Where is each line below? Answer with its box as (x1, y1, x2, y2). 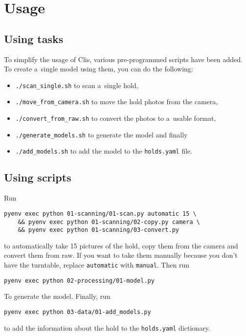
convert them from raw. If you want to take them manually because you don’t (4, 250, 238, 260)
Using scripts (4, 170, 71, 185)
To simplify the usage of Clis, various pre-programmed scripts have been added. (4, 54, 243, 64)
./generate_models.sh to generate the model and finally (15, 129, 188, 139)
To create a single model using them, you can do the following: (4, 64, 193, 74)
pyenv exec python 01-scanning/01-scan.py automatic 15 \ (4, 210, 197, 217)
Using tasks (4, 31, 64, 46)
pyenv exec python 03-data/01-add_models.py (4, 308, 151, 315)
